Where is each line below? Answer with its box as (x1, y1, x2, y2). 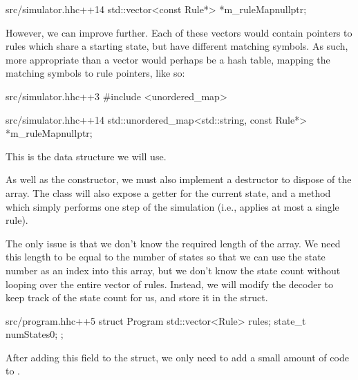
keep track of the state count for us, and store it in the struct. (6, 290, 268, 305)
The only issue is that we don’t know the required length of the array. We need (6, 236, 341, 250)
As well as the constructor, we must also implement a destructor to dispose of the (6, 172, 352, 187)
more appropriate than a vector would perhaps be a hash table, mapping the (6, 52, 330, 66)
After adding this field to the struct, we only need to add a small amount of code (6, 350, 349, 364)
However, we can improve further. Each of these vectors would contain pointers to (6, 25, 352, 39)
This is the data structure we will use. (6, 149, 167, 163)
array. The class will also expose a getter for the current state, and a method (6, 185, 331, 200)
